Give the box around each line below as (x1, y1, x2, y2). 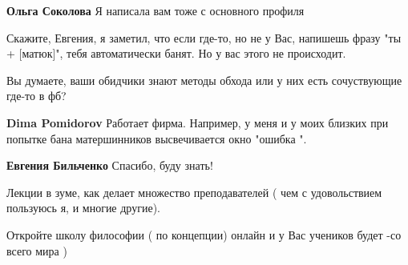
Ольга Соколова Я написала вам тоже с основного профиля (6, 2, 305, 18)
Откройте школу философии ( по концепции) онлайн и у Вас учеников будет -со (6, 226, 402, 243)
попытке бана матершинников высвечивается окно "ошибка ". (6, 130, 307, 147)
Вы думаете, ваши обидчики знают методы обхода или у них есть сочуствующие (6, 71, 402, 88)
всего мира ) (6, 242, 67, 259)
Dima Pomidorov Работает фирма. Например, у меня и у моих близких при (6, 114, 389, 130)
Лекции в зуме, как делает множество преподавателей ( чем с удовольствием (6, 183, 382, 200)
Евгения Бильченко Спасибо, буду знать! (6, 157, 213, 174)
